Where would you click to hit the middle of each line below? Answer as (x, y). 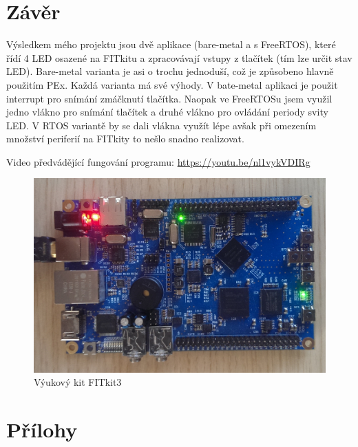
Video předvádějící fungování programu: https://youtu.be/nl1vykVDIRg (158, 161)
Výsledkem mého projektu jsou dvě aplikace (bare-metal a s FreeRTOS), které (171, 44)
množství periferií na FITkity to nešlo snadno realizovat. (125, 139)
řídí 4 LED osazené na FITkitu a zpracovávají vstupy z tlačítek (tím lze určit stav (179, 57)
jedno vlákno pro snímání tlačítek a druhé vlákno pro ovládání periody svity (167, 112)
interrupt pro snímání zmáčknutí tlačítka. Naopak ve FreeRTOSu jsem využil (169, 98)
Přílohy (42, 429)
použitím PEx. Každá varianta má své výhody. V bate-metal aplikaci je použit (172, 84)
